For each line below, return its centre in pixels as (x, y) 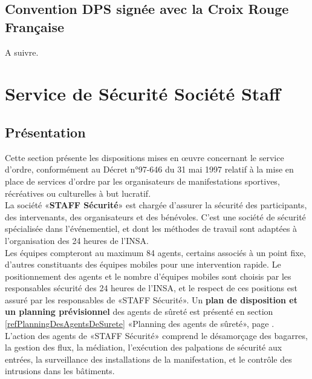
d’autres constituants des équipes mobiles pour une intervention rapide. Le (143, 264)
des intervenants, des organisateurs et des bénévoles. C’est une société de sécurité (155, 216)
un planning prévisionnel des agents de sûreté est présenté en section (139, 311)
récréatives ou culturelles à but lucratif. (78, 193)
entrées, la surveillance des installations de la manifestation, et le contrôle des (148, 359)
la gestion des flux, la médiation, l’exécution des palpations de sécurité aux (144, 347)
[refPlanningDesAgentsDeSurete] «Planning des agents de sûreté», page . (140, 324)
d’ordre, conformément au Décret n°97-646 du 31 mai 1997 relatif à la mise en (149, 169)
